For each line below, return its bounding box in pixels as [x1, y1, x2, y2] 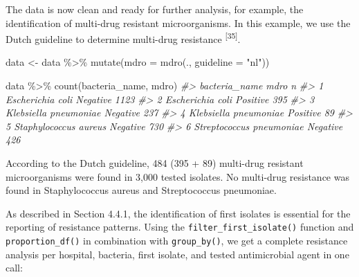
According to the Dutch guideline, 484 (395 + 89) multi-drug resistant [6, 156, 304, 170]
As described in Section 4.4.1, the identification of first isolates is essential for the [6, 206, 351, 220]
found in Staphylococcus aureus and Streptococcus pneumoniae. [6, 183, 277, 197]
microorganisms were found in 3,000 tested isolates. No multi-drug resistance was [6, 169, 349, 184]
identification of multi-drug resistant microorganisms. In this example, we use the [6, 15, 351, 30]
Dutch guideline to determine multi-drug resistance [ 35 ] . [6, 30, 241, 46]
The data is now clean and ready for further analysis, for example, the [6, 2, 304, 16]
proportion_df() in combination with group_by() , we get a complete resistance [6, 233, 348, 248]
